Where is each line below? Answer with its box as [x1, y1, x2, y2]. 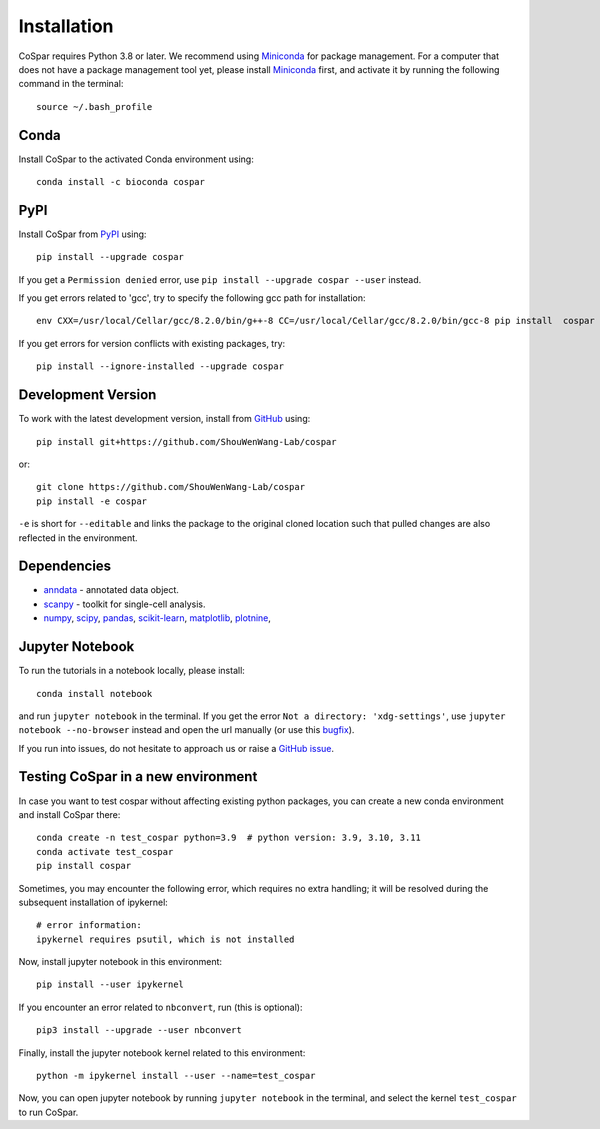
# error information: [36, 920, 142, 931]
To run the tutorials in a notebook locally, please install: [18, 665, 245, 677]
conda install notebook [36, 688, 153, 699]
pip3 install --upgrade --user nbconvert [36, 1025, 242, 1036]
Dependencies [18, 558, 112, 575]
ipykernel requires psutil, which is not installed [36, 933, 295, 945]
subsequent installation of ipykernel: [18, 896, 169, 908]
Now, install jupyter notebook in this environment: [18, 956, 223, 968]
